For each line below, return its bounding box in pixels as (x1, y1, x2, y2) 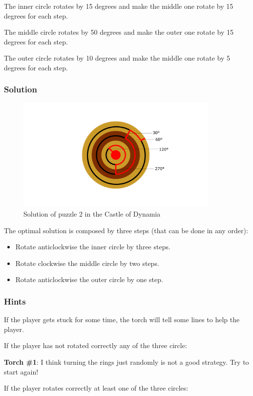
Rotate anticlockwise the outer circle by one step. (15, 274, 163, 285)
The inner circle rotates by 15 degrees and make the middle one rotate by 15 (4, 1, 233, 11)
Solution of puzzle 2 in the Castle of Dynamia (23, 208, 161, 219)
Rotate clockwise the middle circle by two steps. (15, 258, 159, 268)
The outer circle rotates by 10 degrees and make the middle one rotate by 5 (4, 53, 231, 63)
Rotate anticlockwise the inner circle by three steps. (15, 242, 170, 252)
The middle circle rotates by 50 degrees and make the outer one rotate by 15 (4, 27, 234, 37)
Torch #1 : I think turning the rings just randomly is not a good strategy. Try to (4, 356, 249, 367)
